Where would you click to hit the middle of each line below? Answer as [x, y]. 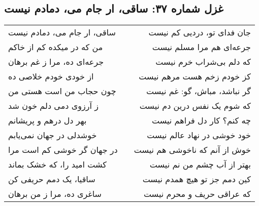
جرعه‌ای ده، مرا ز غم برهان [56, 62]
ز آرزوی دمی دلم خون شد [53, 106]
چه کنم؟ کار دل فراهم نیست [201, 120]
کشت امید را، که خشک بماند [57, 164]
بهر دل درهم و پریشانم [47, 120]
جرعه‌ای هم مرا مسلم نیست [201, 47]
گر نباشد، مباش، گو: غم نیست [199, 91]
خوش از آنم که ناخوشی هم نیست [192, 150]
